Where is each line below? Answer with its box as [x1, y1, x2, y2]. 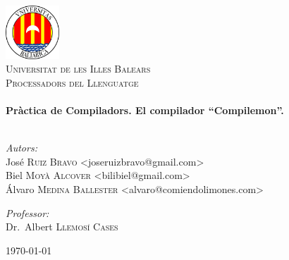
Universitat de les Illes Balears [6, 61, 151, 76]
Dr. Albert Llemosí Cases [6, 219, 118, 234]
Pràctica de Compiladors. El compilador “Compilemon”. [6, 102, 284, 117]
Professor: [6, 205, 49, 220]
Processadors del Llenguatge [6, 75, 139, 89]
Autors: [6, 140, 37, 155]
